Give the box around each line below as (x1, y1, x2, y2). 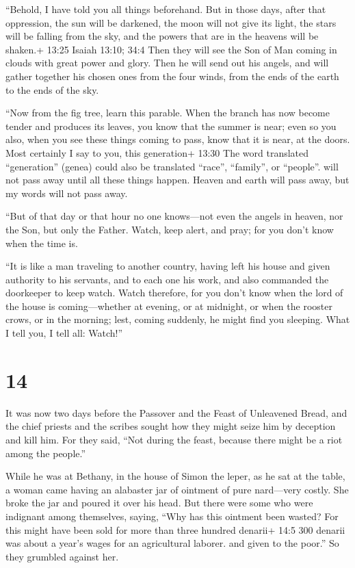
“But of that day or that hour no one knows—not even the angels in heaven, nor (5, 209, 343, 223)
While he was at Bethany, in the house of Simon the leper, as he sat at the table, (5, 469, 345, 483)
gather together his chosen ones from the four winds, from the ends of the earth (5, 68, 339, 83)
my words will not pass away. (5, 185, 128, 200)
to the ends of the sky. (5, 82, 99, 96)
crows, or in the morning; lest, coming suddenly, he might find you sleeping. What (5, 312, 350, 326)
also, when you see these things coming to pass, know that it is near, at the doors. (5, 132, 350, 146)
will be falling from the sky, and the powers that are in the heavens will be (5, 29, 319, 43)
